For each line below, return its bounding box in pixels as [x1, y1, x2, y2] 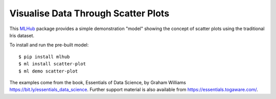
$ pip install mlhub [18, 54, 70, 60]
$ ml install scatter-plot [18, 61, 86, 67]
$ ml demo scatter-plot [18, 68, 78, 74]
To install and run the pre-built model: [9, 42, 89, 48]
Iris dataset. [9, 32, 34, 38]
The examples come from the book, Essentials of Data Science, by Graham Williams [9, 79, 186, 85]
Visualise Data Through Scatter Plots [9, 8, 170, 19]
